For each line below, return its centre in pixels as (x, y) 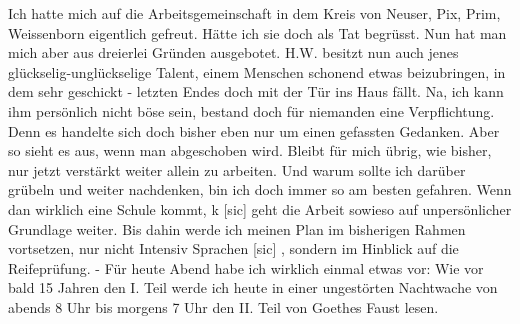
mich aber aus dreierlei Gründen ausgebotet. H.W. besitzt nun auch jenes (233, 52)
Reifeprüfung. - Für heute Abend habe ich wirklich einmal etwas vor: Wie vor (246, 267)
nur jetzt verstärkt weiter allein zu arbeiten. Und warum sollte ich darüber (237, 169)
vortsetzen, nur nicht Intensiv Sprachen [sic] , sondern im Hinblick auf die (233, 248)
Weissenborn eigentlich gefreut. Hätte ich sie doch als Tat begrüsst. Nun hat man (257, 32)
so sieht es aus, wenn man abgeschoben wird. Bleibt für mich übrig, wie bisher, (250, 150)
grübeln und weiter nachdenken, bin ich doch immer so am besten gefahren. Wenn (260, 189)
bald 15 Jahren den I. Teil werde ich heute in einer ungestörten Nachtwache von (253, 287)
